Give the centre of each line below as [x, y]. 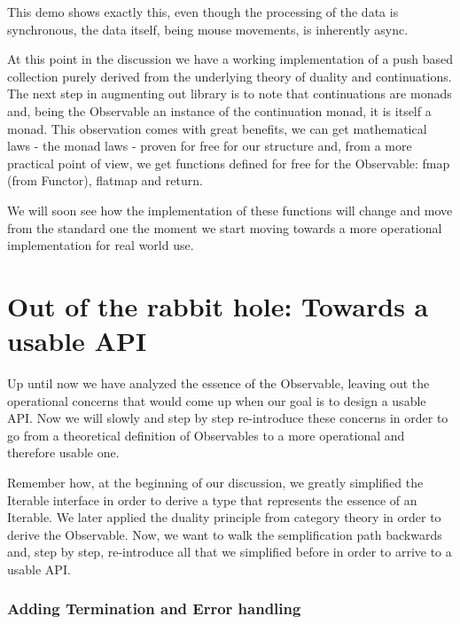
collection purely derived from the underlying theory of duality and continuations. [230, 76]
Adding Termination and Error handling [154, 608]
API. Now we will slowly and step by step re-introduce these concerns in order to [228, 418]
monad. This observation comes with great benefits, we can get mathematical [217, 128]
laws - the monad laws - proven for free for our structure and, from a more [210, 146]
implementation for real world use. [101, 245]
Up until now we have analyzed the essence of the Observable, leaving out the [218, 383]
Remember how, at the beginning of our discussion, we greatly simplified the [215, 482]
